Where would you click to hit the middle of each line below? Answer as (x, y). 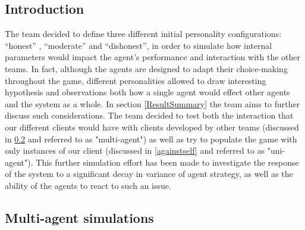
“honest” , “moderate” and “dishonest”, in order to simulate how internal (139, 45)
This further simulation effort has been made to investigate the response (167, 162)
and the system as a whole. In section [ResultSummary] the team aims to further (152, 103)
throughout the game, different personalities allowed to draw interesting (136, 80)
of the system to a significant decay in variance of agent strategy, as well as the (149, 174)
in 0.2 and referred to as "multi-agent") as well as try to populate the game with (151, 139)
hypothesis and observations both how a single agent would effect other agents (147, 92)
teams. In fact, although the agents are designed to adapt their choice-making (146, 68)
